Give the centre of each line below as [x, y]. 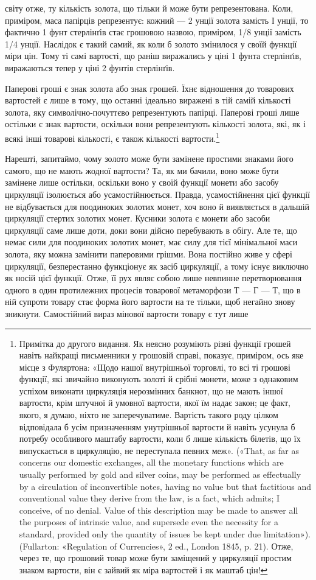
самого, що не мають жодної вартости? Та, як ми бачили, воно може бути [142, 170]
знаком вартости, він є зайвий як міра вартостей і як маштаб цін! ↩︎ [143, 569]
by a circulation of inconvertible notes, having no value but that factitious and [165, 486]
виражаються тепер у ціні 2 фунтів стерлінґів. [90, 67]
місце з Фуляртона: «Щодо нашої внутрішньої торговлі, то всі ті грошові [155, 367]
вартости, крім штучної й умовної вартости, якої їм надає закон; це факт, [155, 403]
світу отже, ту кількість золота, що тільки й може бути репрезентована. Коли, [149, 8]
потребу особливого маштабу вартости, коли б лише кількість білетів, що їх [160, 438]
